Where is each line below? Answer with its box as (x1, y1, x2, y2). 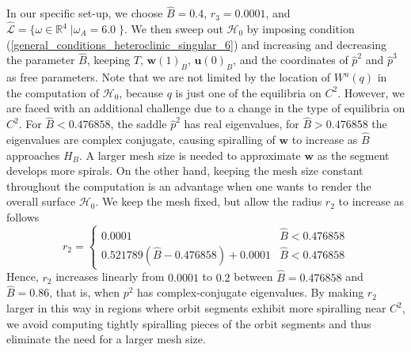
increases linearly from (55, 268, 165, 285)
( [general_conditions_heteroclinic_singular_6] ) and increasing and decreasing (6, 36, 387, 52)
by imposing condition (246, 21, 355, 37)
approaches (6, 146, 60, 163)
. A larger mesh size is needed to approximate (78, 146, 301, 163)
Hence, (6, 268, 39, 285)
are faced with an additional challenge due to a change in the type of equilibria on (6, 100, 405, 116)
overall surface (6, 193, 76, 210)
